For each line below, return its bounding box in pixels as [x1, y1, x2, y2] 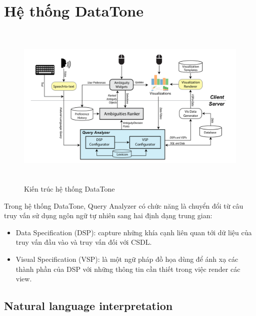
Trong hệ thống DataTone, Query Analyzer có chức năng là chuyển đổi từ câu [4, 200, 243, 211]
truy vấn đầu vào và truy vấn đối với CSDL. [15, 237, 152, 247]
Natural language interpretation [4, 298, 173, 313]
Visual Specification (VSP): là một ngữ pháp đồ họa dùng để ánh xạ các [15, 254, 238, 264]
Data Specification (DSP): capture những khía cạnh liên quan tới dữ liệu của [15, 227, 252, 237]
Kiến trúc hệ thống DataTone [24, 184, 115, 194]
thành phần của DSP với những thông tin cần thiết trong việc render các [15, 263, 240, 274]
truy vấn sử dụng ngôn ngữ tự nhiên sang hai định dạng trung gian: [4, 210, 212, 221]
